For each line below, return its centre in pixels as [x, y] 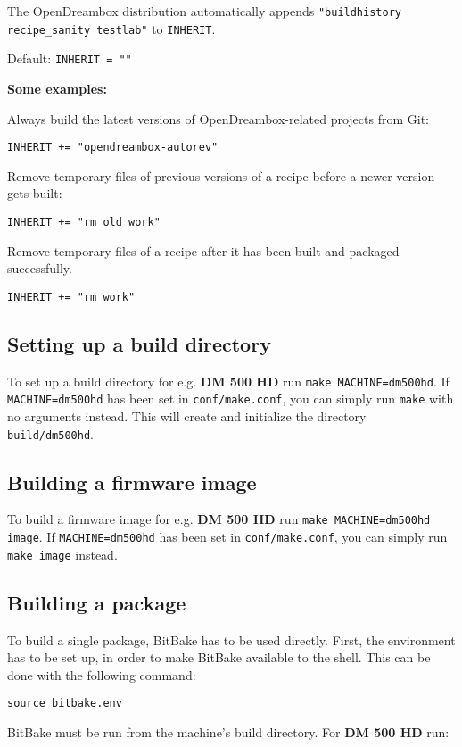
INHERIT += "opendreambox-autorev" [113, 148]
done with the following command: [102, 674]
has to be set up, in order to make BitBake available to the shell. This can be [219, 657]
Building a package [97, 602]
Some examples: [57, 88]
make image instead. [62, 554]
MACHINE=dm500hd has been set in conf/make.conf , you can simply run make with [231, 398]
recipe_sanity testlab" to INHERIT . [111, 28]
